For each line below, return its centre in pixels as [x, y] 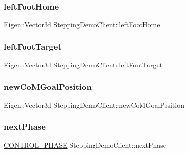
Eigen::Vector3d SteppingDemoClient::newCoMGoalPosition [94, 104]
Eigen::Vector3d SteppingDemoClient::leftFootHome [82, 25]
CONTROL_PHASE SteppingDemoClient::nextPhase [85, 144]
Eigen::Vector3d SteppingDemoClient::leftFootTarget [83, 65]
